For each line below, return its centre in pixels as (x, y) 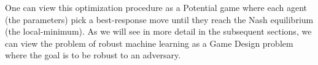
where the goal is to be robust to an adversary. (93, 55)
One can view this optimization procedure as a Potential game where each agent (156, 7)
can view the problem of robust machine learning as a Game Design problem (149, 43)
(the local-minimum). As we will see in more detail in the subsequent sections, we (158, 31)
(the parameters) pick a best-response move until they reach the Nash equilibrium (159, 19)
